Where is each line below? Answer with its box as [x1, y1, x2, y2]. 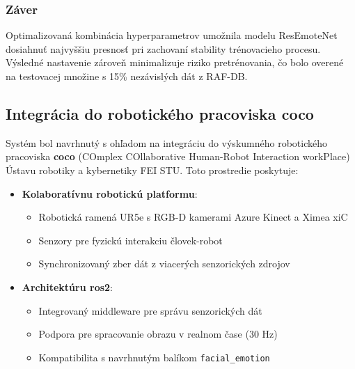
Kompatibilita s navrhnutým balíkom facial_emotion [38, 350, 270, 364]
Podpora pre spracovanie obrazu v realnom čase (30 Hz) [38, 327, 278, 341]
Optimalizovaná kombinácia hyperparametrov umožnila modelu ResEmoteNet [6, 28, 338, 42]
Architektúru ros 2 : [22, 279, 113, 294]
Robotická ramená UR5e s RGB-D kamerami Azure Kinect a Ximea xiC [38, 210, 348, 224]
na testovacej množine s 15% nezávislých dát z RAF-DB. [6, 69, 248, 83]
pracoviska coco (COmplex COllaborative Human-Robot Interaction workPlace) [6, 149, 350, 164]
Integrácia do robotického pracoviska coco [6, 102, 314, 124]
